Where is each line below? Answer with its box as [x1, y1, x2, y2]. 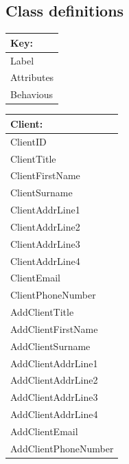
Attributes [10, 70, 54, 84]
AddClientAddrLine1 [10, 356, 98, 370]
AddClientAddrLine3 [10, 390, 98, 404]
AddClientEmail [10, 424, 78, 439]
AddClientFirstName [10, 321, 98, 336]
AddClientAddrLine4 [10, 407, 98, 421]
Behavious [10, 87, 54, 102]
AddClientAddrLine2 [10, 373, 98, 387]
